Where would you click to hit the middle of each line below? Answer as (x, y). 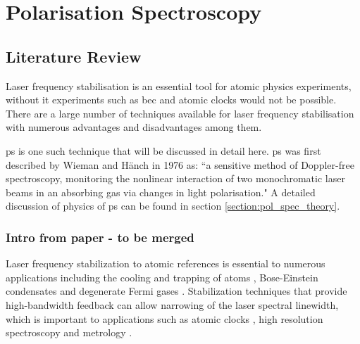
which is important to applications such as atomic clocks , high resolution (165, 318)
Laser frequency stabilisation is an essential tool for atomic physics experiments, (179, 85)
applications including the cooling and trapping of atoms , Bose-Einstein (162, 277)
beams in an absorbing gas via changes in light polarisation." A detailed (161, 192)
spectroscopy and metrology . (69, 332)
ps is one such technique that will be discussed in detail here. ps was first (163, 150)
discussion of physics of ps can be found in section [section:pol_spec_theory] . (173, 206)
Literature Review (74, 56)
